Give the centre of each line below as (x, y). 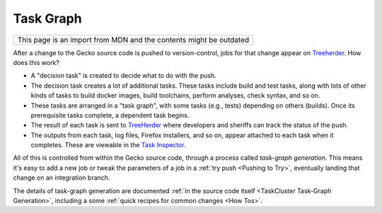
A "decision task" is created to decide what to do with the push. (124, 76)
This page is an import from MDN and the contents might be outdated (133, 40)
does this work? (36, 62)
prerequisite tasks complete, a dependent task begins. (110, 115)
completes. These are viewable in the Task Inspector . (109, 145)
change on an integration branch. (62, 178)
